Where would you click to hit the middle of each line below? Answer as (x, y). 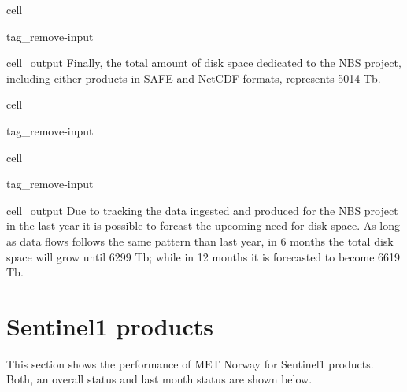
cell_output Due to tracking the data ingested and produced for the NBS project (202, 210)
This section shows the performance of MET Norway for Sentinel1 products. (190, 363)
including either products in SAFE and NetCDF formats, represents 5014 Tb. (194, 78)
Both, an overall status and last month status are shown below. (159, 379)
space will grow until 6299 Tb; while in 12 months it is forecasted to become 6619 (203, 256)
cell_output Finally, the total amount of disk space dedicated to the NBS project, (204, 63)
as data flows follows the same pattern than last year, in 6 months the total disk (200, 240)
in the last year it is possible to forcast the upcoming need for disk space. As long (203, 226)
